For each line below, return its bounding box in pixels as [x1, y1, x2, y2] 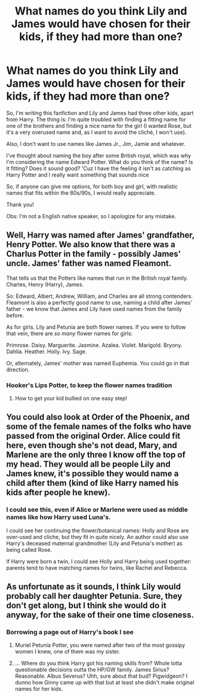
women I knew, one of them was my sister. [14, 648, 121, 655]
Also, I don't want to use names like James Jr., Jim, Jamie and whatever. [6, 140, 186, 147]
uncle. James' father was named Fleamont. [6, 258, 172, 269]
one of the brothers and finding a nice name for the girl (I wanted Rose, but [6, 122, 192, 129]
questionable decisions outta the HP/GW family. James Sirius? [14, 666, 169, 673]
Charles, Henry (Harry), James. [6, 280, 84, 288]
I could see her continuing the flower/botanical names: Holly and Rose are [6, 526, 189, 534]
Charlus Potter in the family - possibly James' [6, 249, 181, 259]
